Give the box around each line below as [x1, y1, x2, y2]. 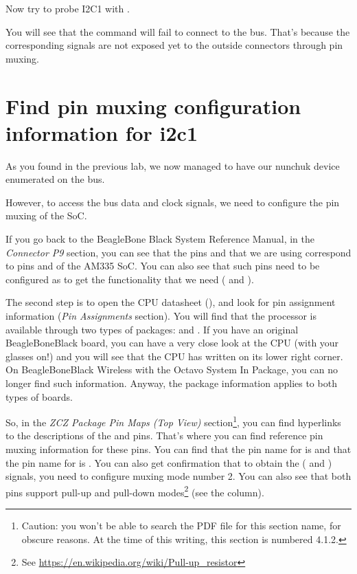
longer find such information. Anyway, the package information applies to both [5, 376, 337, 390]
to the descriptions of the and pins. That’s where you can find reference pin [5, 428, 323, 443]
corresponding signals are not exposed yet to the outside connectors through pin [5, 38, 343, 52]
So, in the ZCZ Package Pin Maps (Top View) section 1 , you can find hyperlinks [5, 413, 341, 429]
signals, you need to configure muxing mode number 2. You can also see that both [5, 469, 352, 483]
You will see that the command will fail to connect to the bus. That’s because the [5, 24, 350, 38]
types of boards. [5, 389, 73, 404]
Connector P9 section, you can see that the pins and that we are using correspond [5, 245, 352, 259]
